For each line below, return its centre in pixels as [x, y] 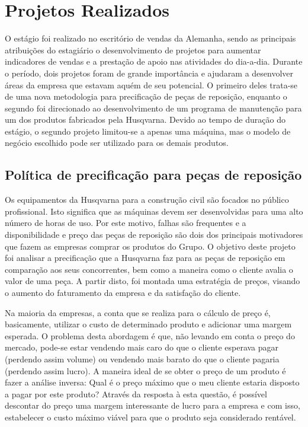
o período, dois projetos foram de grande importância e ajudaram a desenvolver [149, 73]
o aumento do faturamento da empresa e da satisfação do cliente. [123, 293]
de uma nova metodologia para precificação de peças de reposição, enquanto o [146, 96]
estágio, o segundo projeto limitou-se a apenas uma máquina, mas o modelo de [148, 131]
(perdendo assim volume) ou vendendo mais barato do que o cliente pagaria [142, 359]
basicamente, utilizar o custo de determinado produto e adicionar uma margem [148, 324]
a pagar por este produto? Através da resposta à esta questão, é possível [136, 393]
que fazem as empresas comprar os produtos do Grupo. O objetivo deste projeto [150, 246]
